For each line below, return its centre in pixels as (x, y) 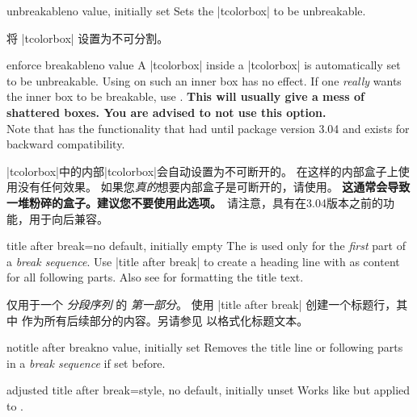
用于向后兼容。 (68, 218)
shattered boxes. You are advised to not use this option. (166, 112)
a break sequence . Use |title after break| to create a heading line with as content (203, 261)
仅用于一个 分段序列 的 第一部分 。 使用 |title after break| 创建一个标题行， (202, 304)
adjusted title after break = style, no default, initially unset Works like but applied (208, 390)
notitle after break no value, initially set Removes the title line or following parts (205, 347)
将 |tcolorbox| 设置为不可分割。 (88, 38)
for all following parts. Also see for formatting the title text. (155, 277)
